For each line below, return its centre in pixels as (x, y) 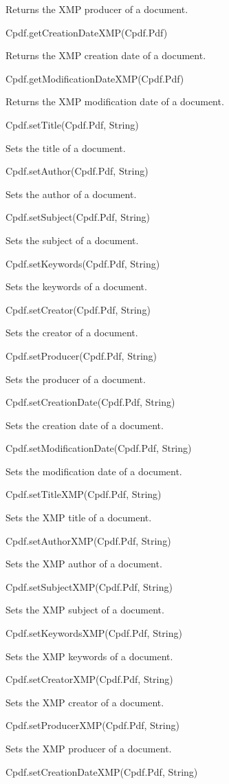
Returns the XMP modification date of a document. (115, 101)
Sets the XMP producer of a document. (89, 748)
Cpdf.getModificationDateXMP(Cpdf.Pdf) (95, 78)
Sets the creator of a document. (72, 333)
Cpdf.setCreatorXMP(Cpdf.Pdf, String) (89, 679)
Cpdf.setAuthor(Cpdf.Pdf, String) (77, 171)
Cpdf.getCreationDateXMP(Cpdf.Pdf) (87, 32)
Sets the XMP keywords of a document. (89, 656)
